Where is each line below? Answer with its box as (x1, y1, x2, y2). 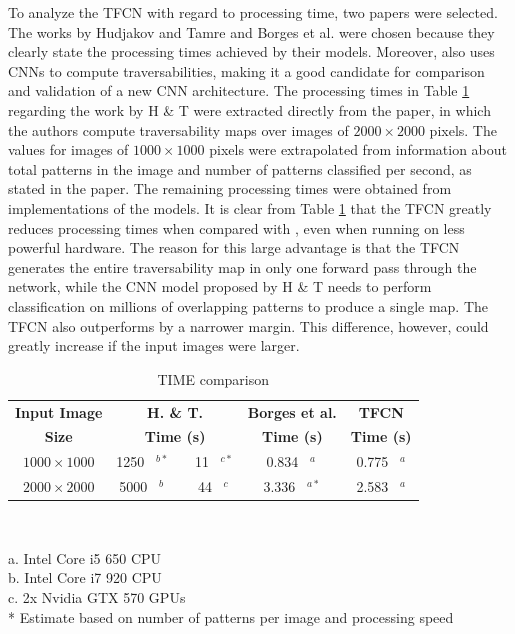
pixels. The (429, 119, 497, 140)
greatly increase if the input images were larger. (8, 335, 300, 356)
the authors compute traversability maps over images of (8, 119, 349, 140)
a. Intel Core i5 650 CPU (8, 547, 162, 568)
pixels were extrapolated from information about (209, 139, 508, 160)
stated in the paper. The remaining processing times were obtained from (8, 178, 452, 199)
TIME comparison (157, 368, 270, 389)
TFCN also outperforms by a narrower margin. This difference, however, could (8, 315, 489, 336)
